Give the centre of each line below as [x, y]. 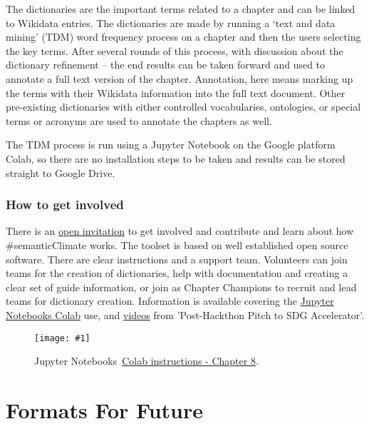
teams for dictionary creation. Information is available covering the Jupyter [170, 301]
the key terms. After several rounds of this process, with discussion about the [175, 50]
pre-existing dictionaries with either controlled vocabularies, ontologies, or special [183, 107]
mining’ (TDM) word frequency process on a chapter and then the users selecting [183, 37]
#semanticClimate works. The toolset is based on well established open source [177, 244]
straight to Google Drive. [61, 172]
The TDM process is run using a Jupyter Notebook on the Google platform [171, 145]
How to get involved [65, 205]
